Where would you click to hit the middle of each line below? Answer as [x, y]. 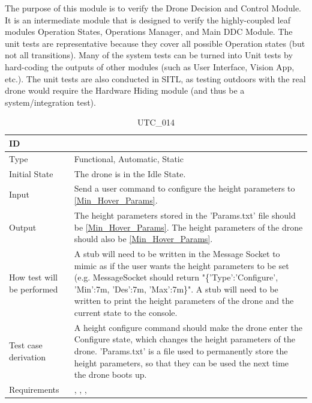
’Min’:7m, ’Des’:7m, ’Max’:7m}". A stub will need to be [176, 289]
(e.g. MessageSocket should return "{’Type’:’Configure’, [176, 277]
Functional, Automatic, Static [129, 158]
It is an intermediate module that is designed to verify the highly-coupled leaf [148, 20]
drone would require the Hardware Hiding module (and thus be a [125, 90]
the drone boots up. [110, 374]
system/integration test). [50, 102]
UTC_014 [156, 122]
